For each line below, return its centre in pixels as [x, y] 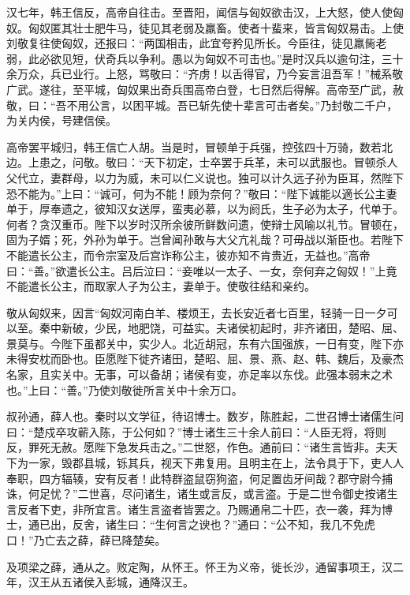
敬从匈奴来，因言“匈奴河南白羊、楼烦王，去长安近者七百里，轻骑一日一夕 [197, 312]
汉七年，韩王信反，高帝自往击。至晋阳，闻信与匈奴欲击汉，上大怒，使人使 [199, 12]
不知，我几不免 [325, 524]
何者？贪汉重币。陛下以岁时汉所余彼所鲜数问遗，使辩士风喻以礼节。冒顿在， [205, 224]
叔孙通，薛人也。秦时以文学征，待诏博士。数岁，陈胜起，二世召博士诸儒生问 [205, 416]
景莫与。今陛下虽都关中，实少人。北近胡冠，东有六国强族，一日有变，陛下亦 [205, 343]
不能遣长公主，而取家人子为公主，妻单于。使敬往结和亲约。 [161, 286]
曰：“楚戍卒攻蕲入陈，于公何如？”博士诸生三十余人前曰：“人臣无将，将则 [196, 431]
